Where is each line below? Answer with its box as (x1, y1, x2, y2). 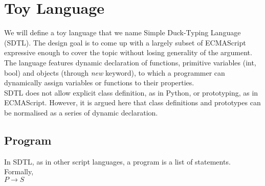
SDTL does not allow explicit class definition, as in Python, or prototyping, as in (4, 87, 258, 98)
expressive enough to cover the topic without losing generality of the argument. (4, 47, 252, 58)
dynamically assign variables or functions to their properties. (4, 77, 194, 88)
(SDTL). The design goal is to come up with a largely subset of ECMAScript (4, 37, 246, 48)
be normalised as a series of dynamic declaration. (4, 107, 158, 118)
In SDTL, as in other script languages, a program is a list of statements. (4, 156, 231, 167)
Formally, (4, 166, 34, 177)
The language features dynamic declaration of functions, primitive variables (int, (4, 57, 256, 67)
